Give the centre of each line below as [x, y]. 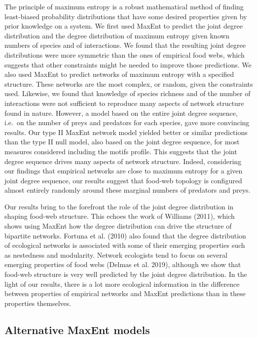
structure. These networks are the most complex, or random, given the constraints [129, 84]
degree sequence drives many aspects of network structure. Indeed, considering [123, 161]
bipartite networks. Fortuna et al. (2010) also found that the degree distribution [125, 235]
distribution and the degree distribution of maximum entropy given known [117, 35]
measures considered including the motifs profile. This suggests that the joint [121, 151]
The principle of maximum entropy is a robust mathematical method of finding [124, 6]
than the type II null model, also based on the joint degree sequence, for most [122, 142]
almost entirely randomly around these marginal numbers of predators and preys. [128, 190]
